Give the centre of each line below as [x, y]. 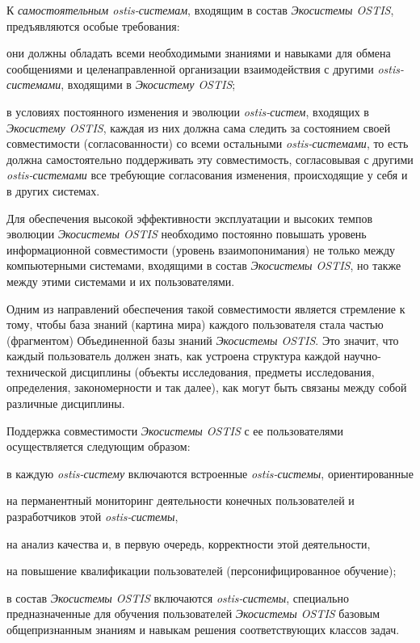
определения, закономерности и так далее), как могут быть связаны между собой [207, 387]
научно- [362, 356]
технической [37, 371]
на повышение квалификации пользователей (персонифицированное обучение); [202, 571]
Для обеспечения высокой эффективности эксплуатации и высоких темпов [189, 218]
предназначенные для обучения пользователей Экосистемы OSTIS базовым [193, 614]
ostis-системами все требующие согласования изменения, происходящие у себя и [207, 175]
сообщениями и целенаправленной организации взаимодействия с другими [190, 68]
